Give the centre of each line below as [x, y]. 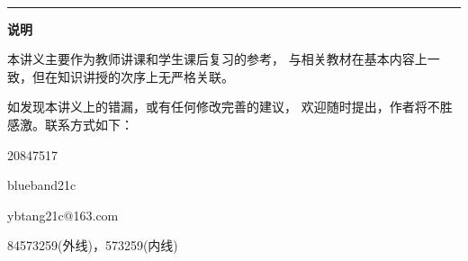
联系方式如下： [89, 124]
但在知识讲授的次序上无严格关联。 [133, 76]
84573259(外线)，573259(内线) [93, 245]
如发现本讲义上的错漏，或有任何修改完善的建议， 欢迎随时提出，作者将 [217, 107]
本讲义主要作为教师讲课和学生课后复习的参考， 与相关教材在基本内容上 [217, 59]
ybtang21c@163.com [63, 215]
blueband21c [42, 185]
